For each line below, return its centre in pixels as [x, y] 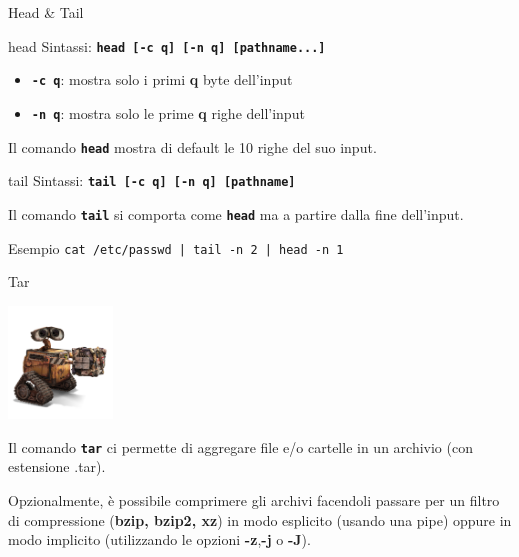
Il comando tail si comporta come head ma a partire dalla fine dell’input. [236, 213]
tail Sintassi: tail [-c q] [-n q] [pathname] [152, 180]
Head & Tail [46, 12]
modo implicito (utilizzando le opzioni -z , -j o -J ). [159, 539]
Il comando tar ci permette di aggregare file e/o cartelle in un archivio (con [240, 446]
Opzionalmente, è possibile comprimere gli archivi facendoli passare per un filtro [254, 500]
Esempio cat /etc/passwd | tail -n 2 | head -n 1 [176, 247]
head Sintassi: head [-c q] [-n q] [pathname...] [167, 45]
